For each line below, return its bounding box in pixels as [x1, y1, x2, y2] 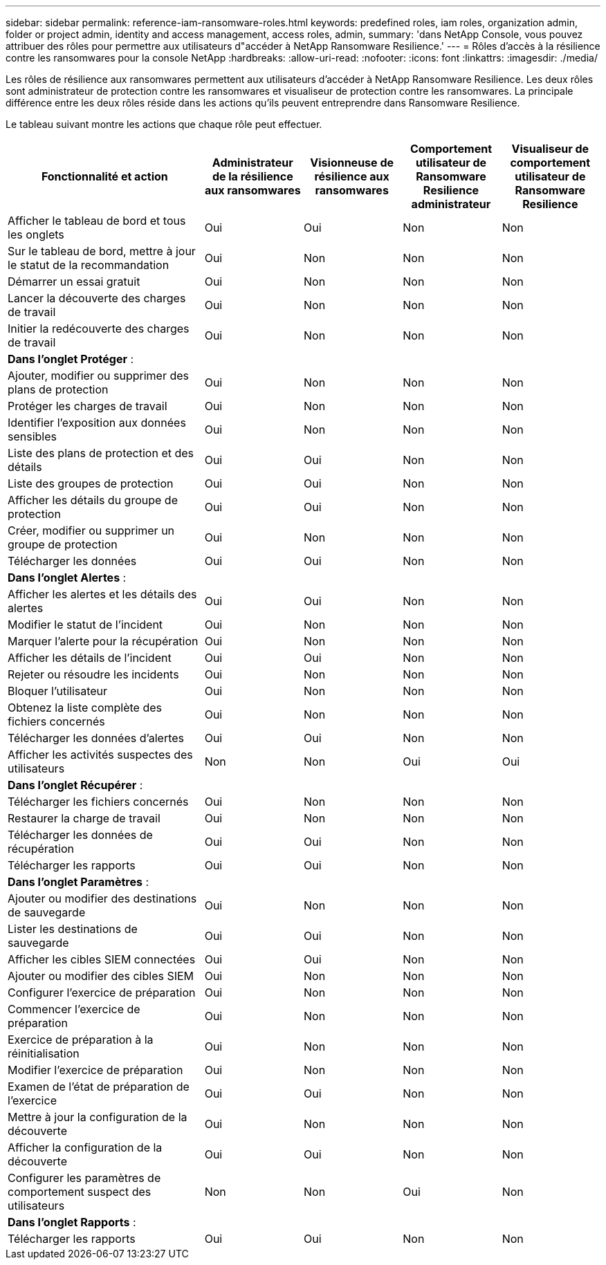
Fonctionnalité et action [41, 169, 168, 183]
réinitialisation [8, 1046, 80, 1060]
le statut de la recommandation [8, 258, 169, 272]
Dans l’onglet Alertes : [8, 571, 127, 584]
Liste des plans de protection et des [8, 446, 194, 460]
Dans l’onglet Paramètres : [8, 875, 149, 889]
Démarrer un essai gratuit [8, 275, 140, 288]
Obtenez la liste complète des [8, 701, 163, 714]
